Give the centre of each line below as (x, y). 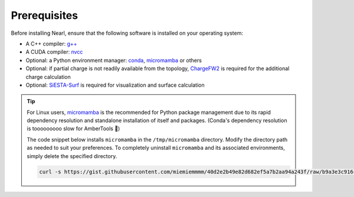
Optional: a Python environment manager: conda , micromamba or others (114, 60)
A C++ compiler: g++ (51, 44)
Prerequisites (45, 15)
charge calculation (48, 77)
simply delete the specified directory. (72, 156)
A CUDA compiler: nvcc (54, 52)
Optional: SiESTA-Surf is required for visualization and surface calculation (115, 85)
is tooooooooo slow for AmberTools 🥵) (73, 129)
